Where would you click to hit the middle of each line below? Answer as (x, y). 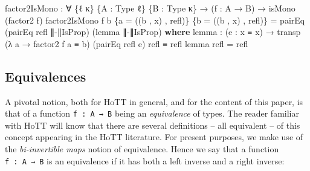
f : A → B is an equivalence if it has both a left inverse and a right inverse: (145, 160)
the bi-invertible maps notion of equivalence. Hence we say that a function (142, 149)
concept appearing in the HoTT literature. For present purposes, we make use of (154, 137)
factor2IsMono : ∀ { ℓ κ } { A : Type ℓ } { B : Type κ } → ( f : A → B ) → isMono (150, 8)
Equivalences (46, 76)
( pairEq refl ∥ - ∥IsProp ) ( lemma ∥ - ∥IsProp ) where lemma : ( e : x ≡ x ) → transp (153, 32)
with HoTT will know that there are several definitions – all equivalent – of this (153, 125)
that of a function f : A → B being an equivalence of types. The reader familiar (152, 113)
